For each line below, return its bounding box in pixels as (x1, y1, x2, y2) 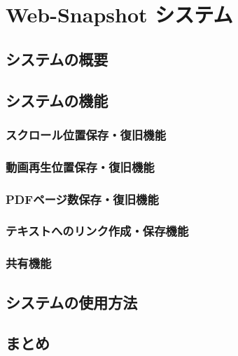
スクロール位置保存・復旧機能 (6, 125, 167, 143)
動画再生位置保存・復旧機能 (6, 158, 155, 175)
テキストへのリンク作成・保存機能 (6, 222, 189, 240)
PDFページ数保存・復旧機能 (6, 190, 159, 207)
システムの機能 (6, 89, 108, 111)
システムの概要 (6, 48, 108, 69)
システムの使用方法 (6, 291, 138, 313)
